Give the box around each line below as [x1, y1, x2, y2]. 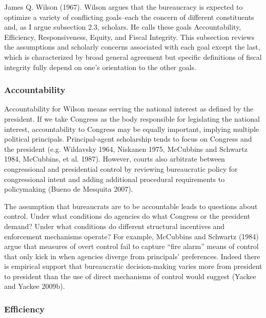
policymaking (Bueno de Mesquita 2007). [4, 184, 133, 194]
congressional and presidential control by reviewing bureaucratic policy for [4, 163, 238, 174]
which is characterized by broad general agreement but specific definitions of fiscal [4, 51, 262, 62]
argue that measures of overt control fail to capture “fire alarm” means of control [4, 241, 259, 252]
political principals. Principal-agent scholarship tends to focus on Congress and [4, 133, 252, 144]
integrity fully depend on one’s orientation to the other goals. [4, 61, 196, 72]
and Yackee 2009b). [4, 281, 65, 291]
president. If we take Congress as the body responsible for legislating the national [4, 113, 260, 124]
